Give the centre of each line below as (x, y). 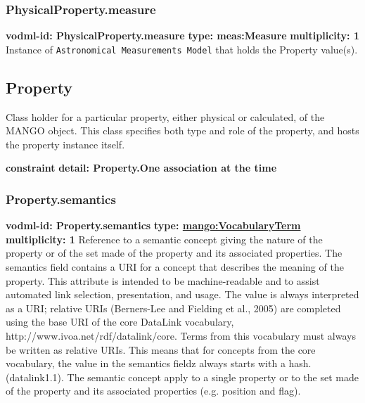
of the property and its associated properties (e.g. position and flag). (153, 391)
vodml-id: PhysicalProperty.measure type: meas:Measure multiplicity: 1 (182, 36)
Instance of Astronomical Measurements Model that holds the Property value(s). (182, 49)
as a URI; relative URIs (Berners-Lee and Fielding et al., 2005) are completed (173, 308)
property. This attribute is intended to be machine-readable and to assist (163, 280)
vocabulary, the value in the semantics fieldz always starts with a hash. (159, 363)
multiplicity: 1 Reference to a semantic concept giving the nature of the (164, 239)
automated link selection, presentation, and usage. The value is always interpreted (182, 294)
